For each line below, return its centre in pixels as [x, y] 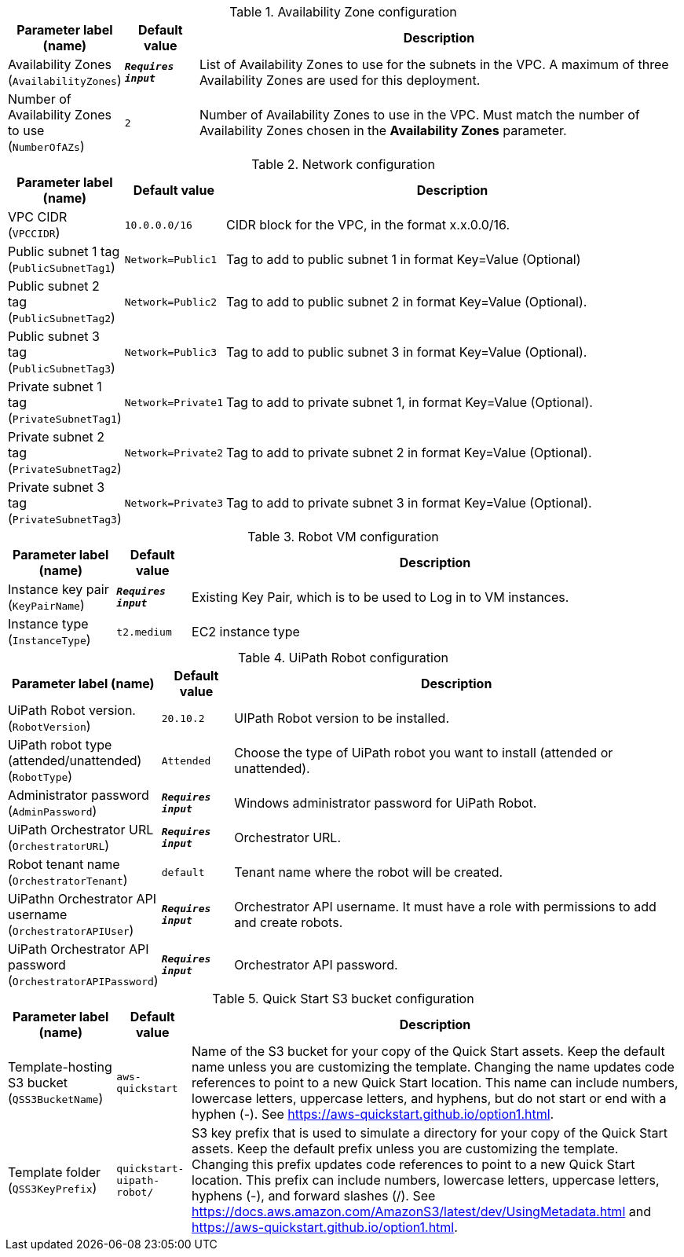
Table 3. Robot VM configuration [343, 537]
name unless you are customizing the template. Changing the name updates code [433, 1067]
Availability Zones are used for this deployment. [340, 80]
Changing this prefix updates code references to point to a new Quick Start [413, 1164]
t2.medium [144, 632]
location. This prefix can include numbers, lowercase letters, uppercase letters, [426, 1180]
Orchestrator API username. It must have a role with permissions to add [445, 907]
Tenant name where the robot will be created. [369, 872]
